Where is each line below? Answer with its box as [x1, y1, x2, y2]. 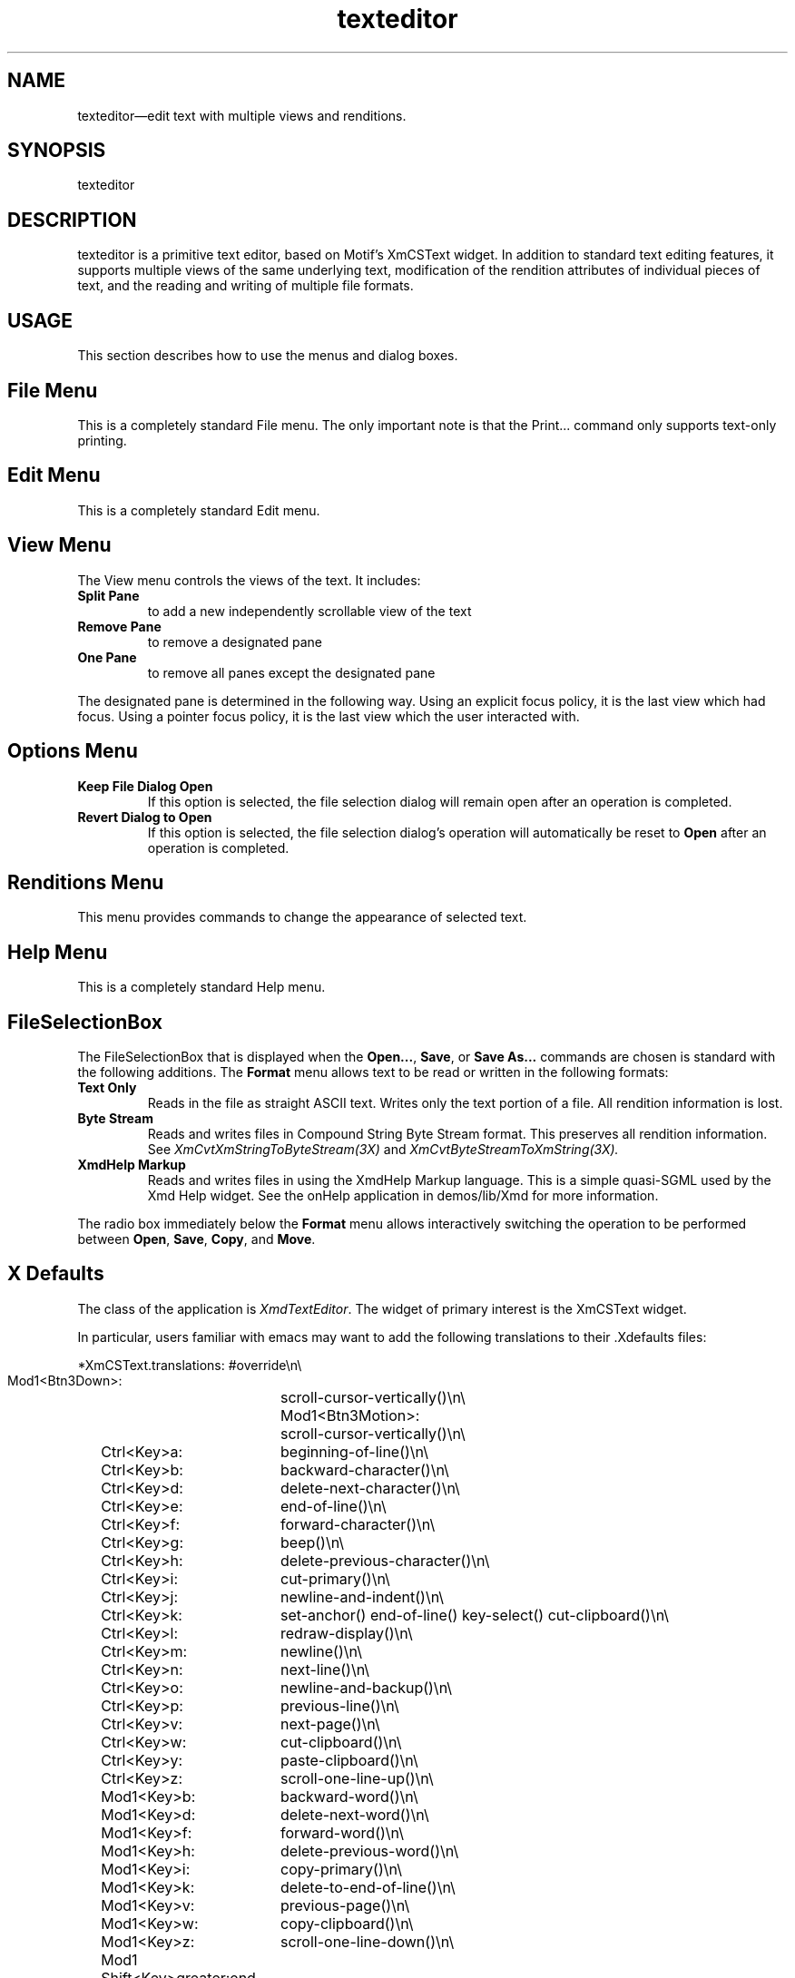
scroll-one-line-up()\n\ [280, 1768, 434, 1787]
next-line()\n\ [280, 1660, 370, 1679]
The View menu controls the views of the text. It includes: [77, 572, 421, 588]
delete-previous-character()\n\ [280, 1551, 490, 1570]
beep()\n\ [280, 1532, 345, 1552]
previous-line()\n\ [280, 1696, 399, 1715]
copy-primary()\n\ [280, 1859, 402, 1878]
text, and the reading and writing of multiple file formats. [77, 278, 414, 294]
